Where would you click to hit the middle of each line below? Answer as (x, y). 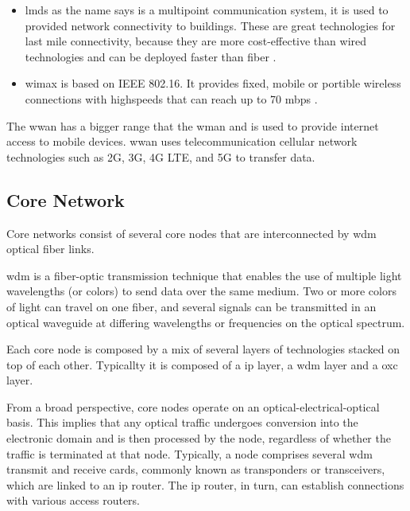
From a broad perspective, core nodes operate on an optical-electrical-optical (193, 406)
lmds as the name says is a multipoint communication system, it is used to (207, 10)
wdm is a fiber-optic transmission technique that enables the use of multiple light (204, 275)
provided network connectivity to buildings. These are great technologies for (210, 25)
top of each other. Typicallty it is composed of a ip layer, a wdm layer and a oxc (202, 364)
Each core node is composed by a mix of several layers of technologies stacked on (203, 349)
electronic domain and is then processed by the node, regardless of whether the (199, 438)
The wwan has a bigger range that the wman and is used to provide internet (193, 125)
